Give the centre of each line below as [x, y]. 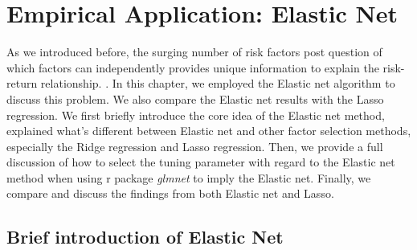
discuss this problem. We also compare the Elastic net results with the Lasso [195, 98]
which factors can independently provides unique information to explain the [193, 67]
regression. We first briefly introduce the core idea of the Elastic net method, [196, 115]
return [22, 83]
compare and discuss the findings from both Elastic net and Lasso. [170, 193]
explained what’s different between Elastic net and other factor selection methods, [209, 131]
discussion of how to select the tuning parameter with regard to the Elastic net [201, 162]
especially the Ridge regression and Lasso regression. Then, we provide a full [195, 146]
